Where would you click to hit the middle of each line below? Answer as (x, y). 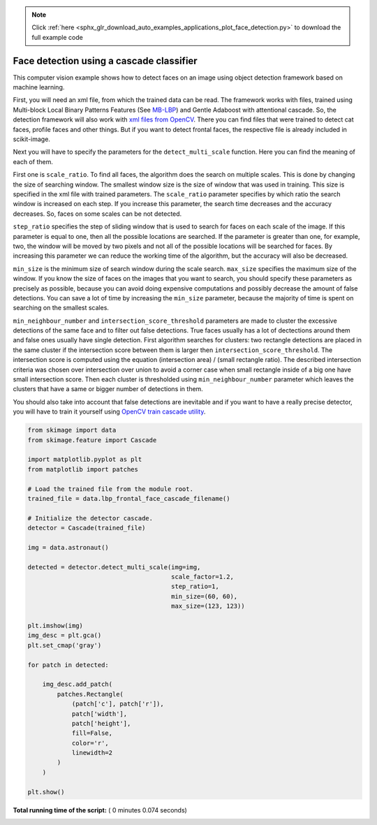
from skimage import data (72, 430)
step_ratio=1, (195, 586)
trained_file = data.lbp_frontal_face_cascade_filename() (129, 498)
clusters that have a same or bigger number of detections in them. (108, 389)
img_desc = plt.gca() (65, 635)
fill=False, (92, 733)
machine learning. (39, 87)
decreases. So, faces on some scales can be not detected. (97, 214)
